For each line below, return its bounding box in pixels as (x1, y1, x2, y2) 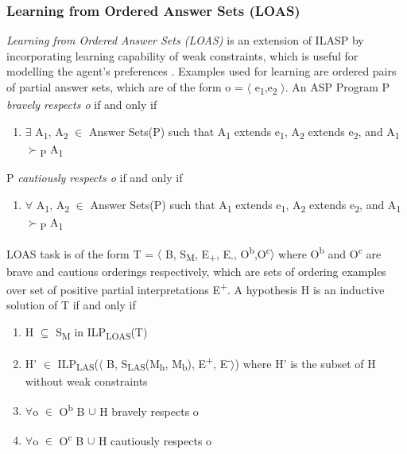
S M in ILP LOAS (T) (56, 324, 148, 342)
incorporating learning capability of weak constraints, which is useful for (6, 47, 359, 64)
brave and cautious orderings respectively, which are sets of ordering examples (6, 262, 386, 279)
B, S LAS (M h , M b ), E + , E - (107, 353, 231, 374)
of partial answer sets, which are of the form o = (6, 79, 243, 95)
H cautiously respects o (98, 432, 212, 448)
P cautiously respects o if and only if (6, 169, 183, 185)
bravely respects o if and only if (6, 96, 157, 113)
